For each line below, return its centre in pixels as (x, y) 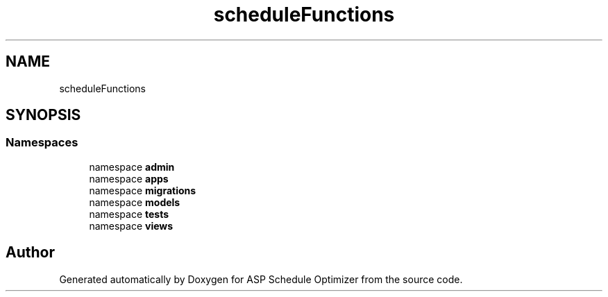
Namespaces (42, 143)
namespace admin (132, 167)
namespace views (131, 226)
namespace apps (129, 178)
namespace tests (129, 214)
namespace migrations (143, 190)
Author (30, 253)
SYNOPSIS (43, 115)
